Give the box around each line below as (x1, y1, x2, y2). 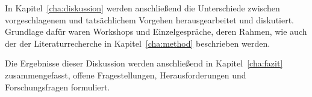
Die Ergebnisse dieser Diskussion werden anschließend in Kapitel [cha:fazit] (5, 57, 283, 69)
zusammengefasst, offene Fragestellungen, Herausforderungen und (5, 68, 246, 81)
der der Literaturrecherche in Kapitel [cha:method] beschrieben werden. (5, 37, 270, 49)
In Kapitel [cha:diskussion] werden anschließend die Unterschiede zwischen (5, 2, 280, 14)
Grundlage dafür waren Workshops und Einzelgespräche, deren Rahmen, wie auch (5, 25, 307, 38)
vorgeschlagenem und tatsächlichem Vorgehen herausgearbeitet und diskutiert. (5, 13, 295, 26)
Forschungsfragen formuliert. (5, 80, 110, 93)
